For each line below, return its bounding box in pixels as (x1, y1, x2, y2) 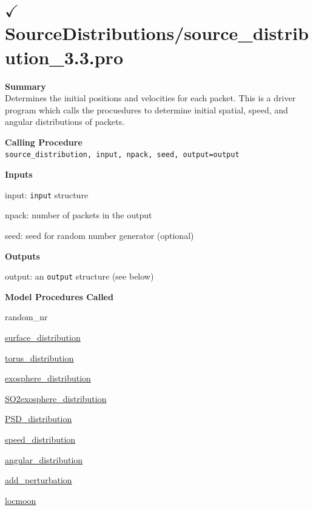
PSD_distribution (5, 412, 72, 425)
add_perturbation (5, 474, 72, 486)
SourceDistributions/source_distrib (5, 21, 309, 45)
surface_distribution (5, 331, 81, 343)
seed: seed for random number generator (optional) (5, 229, 194, 241)
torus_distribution (5, 351, 74, 364)
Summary (5, 79, 46, 92)
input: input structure (5, 188, 89, 201)
